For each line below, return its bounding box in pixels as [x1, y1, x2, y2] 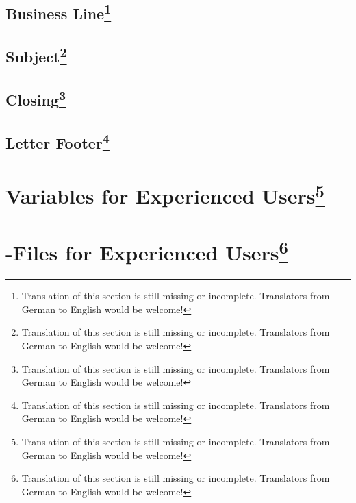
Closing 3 [5, 86, 66, 110]
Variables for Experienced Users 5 [5, 179, 325, 210]
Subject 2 [5, 43, 67, 67]
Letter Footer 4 [5, 129, 110, 153]
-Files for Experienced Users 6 [5, 236, 288, 267]
